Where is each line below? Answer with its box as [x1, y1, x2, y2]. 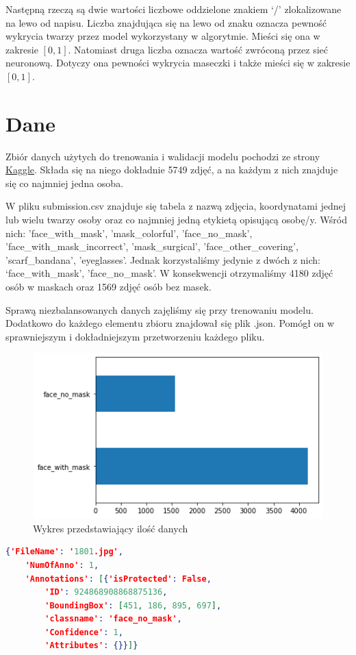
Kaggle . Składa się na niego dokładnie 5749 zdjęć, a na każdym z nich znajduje [5, 162, 338, 177]
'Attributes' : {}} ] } [44, 641, 138, 651]
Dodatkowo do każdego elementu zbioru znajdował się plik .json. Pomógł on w [5, 316, 335, 330]
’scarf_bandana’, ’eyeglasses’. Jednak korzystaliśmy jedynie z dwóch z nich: [5, 252, 320, 267]
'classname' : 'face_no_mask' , [44, 614, 182, 624]
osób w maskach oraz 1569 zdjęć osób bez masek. [5, 280, 212, 294]
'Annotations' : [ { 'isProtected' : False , [25, 573, 212, 584]
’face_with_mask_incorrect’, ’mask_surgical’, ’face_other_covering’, [5, 239, 298, 254]
